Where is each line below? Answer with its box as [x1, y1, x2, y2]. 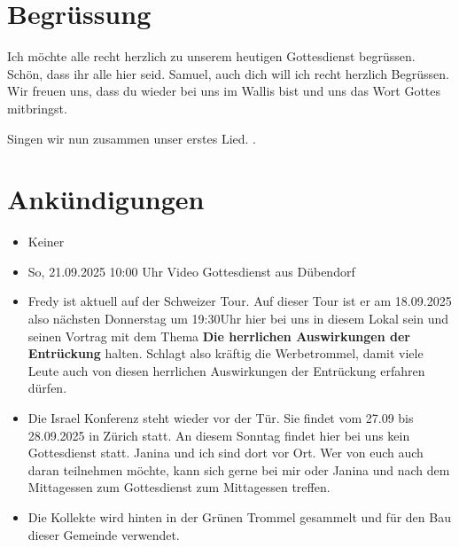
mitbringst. [7, 98, 67, 117]
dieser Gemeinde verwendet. [27, 525, 180, 543]
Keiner [27, 232, 65, 251]
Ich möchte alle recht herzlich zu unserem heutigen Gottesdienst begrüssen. [7, 47, 416, 66]
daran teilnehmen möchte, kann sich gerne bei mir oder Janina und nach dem [27, 460, 450, 479]
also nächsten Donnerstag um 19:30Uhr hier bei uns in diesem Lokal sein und [27, 309, 449, 327]
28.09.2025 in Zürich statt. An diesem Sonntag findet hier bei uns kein [27, 426, 410, 444]
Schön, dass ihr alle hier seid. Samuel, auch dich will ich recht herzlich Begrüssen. [7, 64, 449, 82]
